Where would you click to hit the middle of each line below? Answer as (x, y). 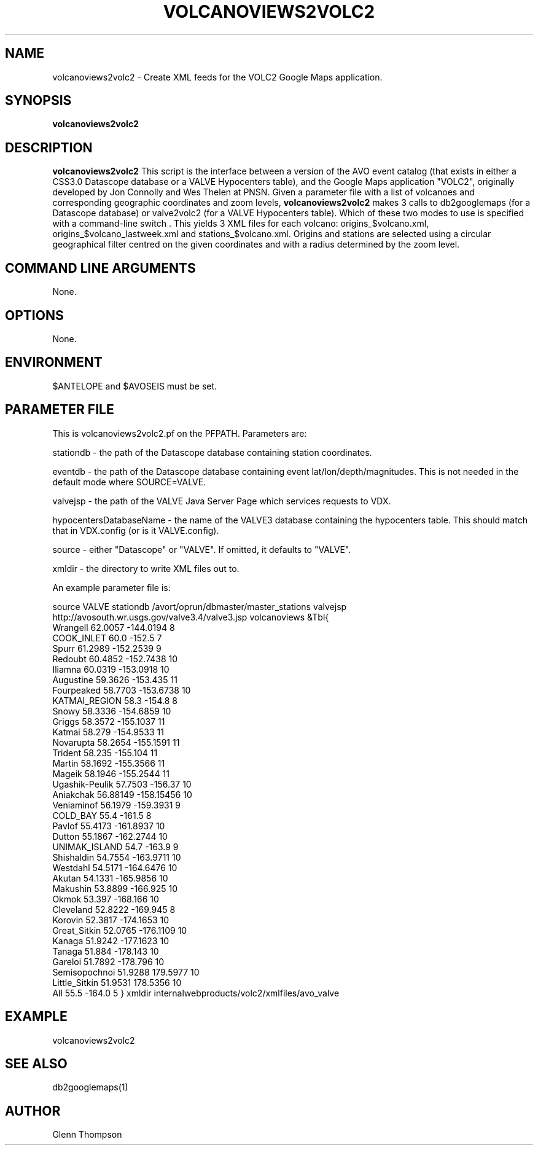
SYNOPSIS (38, 101)
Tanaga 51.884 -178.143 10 (106, 951)
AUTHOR (33, 1111)
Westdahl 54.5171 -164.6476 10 (115, 867)
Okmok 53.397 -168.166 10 (106, 899)
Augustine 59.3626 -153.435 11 (115, 679)
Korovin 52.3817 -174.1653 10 (111, 920)
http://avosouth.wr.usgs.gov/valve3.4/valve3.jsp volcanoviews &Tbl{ (191, 617)
